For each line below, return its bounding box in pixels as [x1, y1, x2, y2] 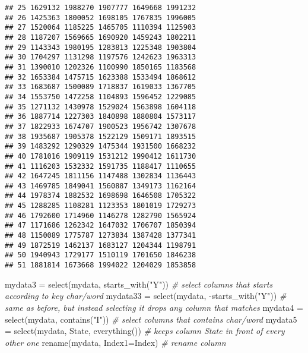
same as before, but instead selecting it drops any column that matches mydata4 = [5, 301, 303, 313]
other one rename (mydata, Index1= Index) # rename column [5, 336, 226, 348]
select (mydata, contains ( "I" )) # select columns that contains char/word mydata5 [5, 313, 297, 325]
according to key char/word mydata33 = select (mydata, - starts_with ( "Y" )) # [5, 289, 287, 302]
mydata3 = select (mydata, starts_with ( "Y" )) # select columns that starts [5, 278, 273, 290]
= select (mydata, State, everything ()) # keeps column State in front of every [5, 324, 285, 337]
